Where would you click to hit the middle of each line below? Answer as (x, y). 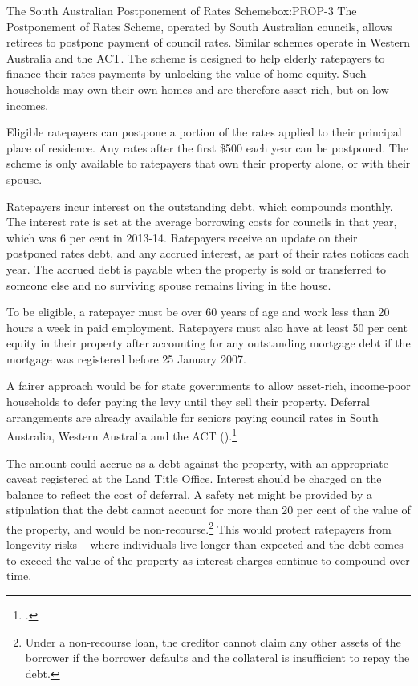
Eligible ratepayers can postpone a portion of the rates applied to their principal (204, 132)
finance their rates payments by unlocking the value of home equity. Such (187, 73)
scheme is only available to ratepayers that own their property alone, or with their (209, 163)
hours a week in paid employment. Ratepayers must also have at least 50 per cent (207, 327)
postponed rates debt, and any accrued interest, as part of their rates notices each (208, 253)
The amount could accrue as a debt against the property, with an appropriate (197, 463)
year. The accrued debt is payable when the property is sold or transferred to (197, 268)
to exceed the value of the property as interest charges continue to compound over (208, 560)
